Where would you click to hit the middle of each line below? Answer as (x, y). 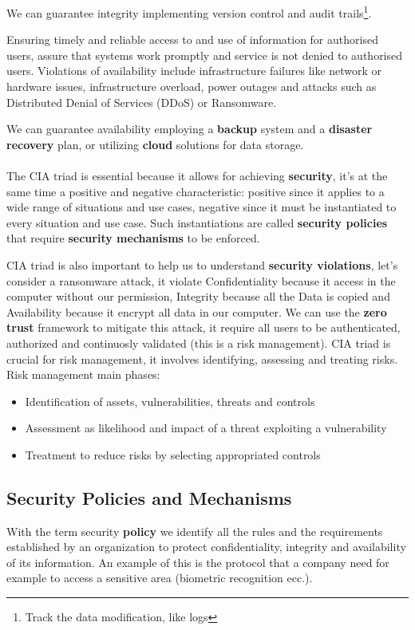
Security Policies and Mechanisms (149, 497)
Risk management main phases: (83, 374)
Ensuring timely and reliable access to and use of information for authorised (192, 39)
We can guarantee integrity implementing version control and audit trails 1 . (189, 12)
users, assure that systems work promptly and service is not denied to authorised (205, 55)
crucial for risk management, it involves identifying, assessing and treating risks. (202, 358)
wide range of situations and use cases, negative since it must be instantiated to (202, 207)
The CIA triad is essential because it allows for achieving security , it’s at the (197, 175)
